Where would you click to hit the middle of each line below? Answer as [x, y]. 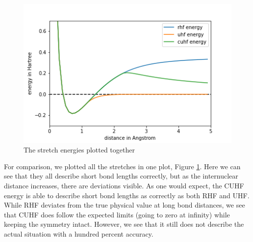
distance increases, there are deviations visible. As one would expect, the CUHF [124, 186]
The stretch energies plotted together [79, 150]
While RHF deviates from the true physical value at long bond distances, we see [125, 205]
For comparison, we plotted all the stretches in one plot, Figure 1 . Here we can [122, 166]
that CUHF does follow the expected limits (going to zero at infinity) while [117, 214]
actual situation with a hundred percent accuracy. [79, 234]
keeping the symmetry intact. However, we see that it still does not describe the [124, 224]
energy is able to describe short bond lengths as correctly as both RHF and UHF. [127, 195]
